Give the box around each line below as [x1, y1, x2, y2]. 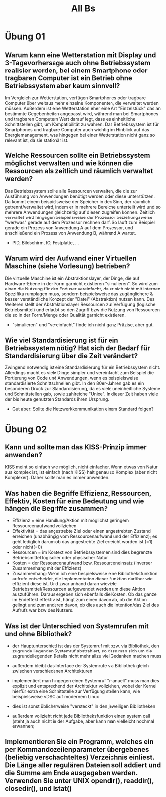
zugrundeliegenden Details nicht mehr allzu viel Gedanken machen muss [12, 653, 162, 659]
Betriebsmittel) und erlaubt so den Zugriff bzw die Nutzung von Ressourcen [5, 306, 160, 313]
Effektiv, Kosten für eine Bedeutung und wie [5, 497, 144, 505]
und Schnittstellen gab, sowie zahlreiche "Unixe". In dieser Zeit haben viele [5, 391, 158, 397]
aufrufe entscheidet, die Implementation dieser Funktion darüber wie [12, 576, 153, 581]
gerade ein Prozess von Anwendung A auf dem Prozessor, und [5, 224, 133, 231]
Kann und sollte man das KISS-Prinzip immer [5, 443, 147, 452]
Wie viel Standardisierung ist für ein [5, 336, 118, 345]
